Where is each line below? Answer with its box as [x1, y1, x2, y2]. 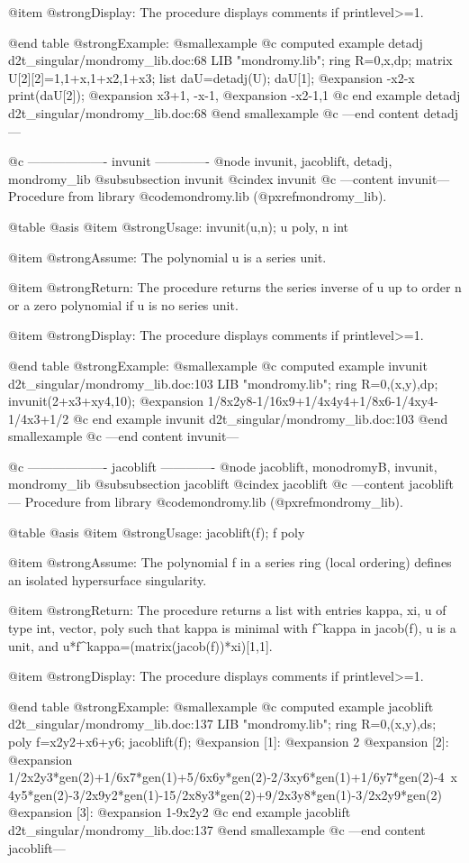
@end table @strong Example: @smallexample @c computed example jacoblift [8, 696, 434, 715]
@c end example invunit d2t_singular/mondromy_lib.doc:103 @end [72, 409, 448, 427]
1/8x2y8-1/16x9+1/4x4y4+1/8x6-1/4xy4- [207, 391, 438, 410]
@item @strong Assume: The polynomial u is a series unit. [8, 247, 327, 266]
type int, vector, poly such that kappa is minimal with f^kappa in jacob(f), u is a [8, 619, 456, 638]
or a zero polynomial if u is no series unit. [8, 295, 239, 314]
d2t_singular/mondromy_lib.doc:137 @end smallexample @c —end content [8, 820, 426, 839]
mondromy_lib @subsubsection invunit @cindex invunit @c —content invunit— [8, 169, 450, 188]
